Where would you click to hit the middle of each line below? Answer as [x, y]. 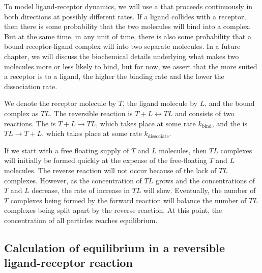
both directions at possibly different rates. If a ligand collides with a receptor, [125, 16]
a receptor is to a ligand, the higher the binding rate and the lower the [114, 76]
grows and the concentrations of [205, 180]
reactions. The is [30, 123]
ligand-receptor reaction [68, 263]
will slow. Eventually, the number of [200, 190]
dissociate [158, 136]
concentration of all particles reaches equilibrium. [81, 220]
